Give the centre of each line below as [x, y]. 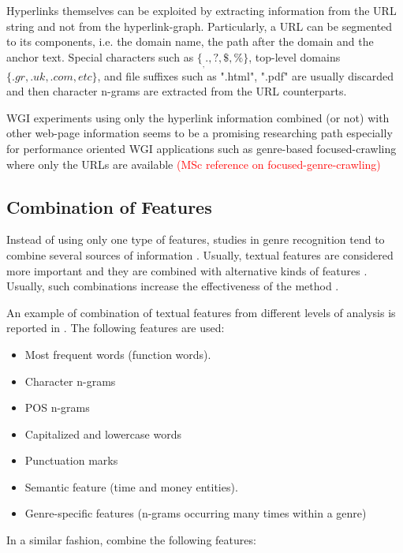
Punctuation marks [71, 460]
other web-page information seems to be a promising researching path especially [200, 133]
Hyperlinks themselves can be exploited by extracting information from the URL [201, 10]
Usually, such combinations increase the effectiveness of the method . [173, 286]
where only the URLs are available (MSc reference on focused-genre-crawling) [194, 164]
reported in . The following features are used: [116, 328]
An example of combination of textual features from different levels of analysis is [201, 312]
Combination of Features [109, 206]
